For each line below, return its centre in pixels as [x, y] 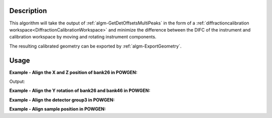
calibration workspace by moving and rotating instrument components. [83, 37]
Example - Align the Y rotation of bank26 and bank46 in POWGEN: [80, 90]
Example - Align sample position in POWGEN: [58, 109]
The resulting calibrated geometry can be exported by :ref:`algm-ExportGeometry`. [95, 46]
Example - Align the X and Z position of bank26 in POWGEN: [74, 72]
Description [28, 11]
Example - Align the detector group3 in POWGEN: [62, 99]
